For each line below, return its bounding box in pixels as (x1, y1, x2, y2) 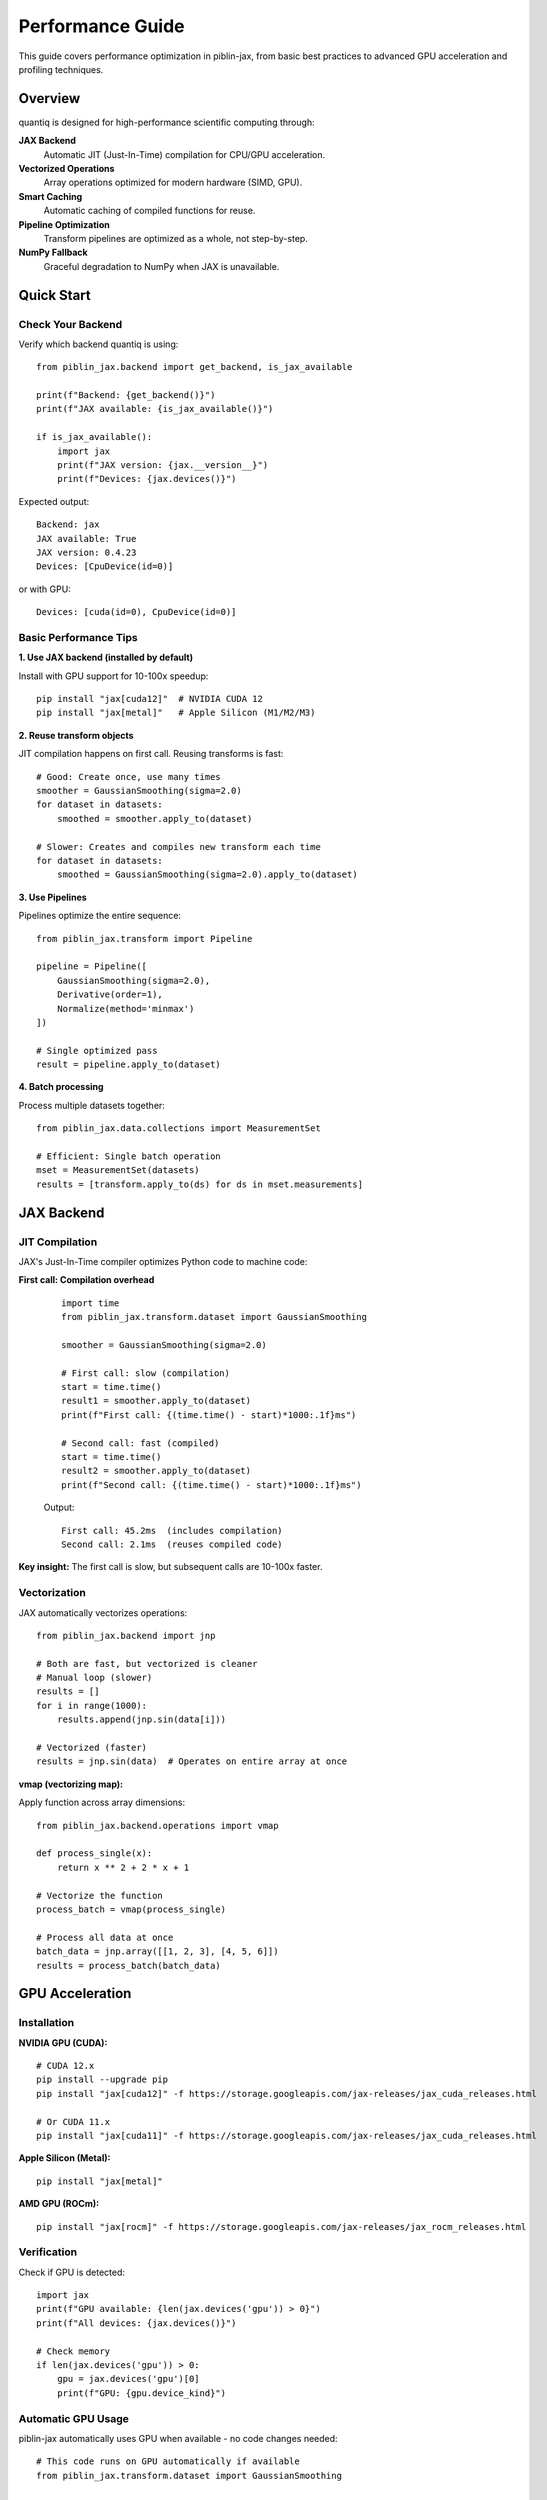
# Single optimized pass (36, 1045, 158, 1056)
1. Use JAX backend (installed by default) (18, 651, 194, 664)
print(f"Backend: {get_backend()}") (36, 390, 216, 401)
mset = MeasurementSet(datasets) (36, 1165, 200, 1176)
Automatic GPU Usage (18, 2411, 130, 2425)
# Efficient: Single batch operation (36, 1151, 222, 1162)
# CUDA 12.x (36, 2060, 95, 2072)
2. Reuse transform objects (18, 729, 134, 741)
